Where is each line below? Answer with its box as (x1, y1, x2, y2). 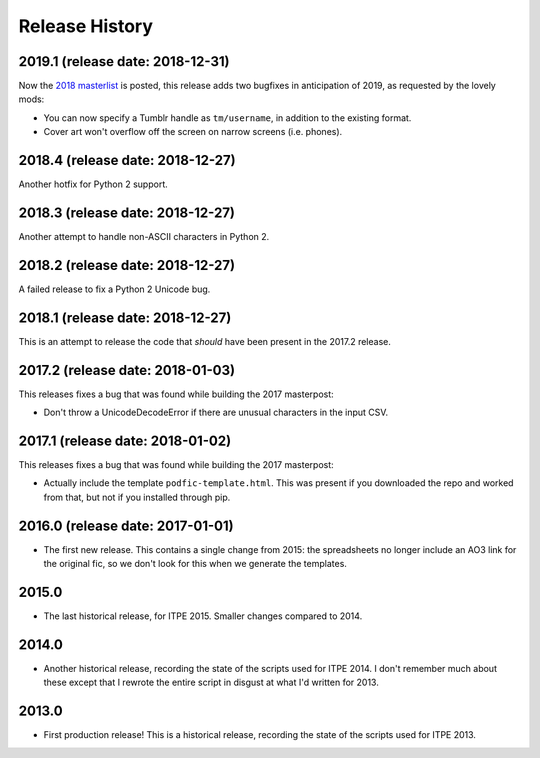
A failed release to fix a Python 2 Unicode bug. (18, 283, 211, 295)
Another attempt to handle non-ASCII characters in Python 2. (18, 231, 270, 243)
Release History (18, 15, 154, 37)
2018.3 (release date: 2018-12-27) (18, 204, 235, 221)
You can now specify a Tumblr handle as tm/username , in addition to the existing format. (43, 111, 412, 124)
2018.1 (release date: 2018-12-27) (18, 309, 232, 326)
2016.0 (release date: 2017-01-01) (18, 517, 234, 534)
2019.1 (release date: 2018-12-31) (18, 53, 230, 70)
